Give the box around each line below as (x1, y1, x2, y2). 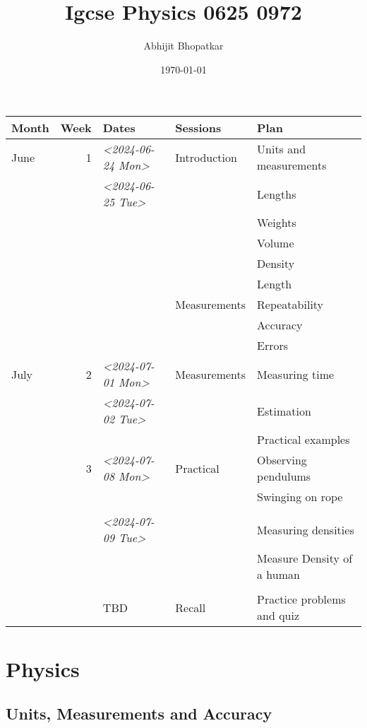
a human (257, 566, 300, 583)
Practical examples (257, 431, 350, 448)
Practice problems (257, 591, 346, 608)
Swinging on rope (257, 488, 343, 505)
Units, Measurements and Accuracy (6, 703, 272, 724)
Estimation (257, 402, 311, 419)
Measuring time (257, 365, 335, 382)
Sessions (175, 119, 222, 136)
